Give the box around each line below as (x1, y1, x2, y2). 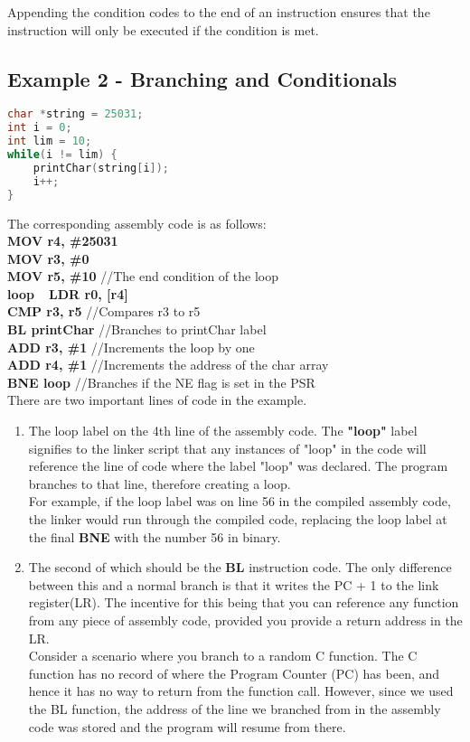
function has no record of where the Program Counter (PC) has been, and (28, 663, 440, 682)
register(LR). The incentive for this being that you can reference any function (28, 593, 459, 612)
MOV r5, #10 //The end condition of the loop (7, 267, 278, 286)
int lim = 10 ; (7, 135, 92, 148)
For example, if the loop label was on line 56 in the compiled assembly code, (28, 492, 451, 511)
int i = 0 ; (7, 121, 72, 135)
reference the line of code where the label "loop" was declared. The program (28, 456, 448, 475)
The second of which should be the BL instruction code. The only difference (28, 558, 452, 577)
